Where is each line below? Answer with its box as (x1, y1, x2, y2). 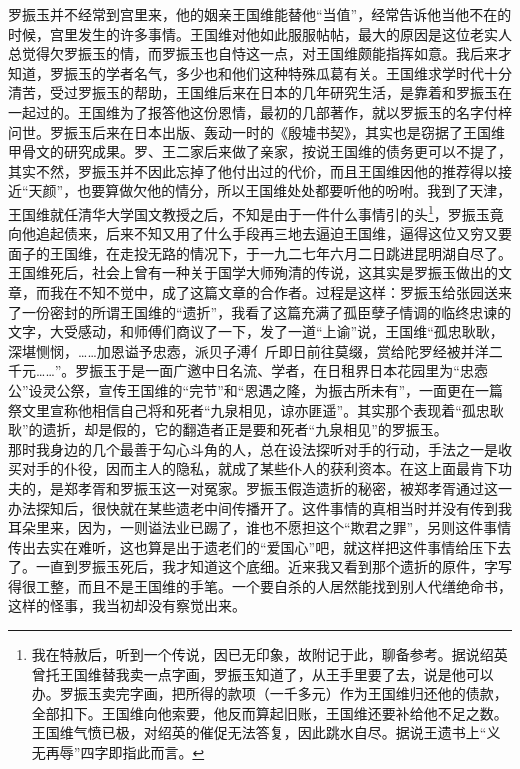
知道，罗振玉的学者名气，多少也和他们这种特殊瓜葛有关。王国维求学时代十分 (8, 62, 512, 83)
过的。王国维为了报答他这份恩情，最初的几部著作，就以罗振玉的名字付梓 (35, 101, 512, 122)
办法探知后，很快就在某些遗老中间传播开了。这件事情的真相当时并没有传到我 (8, 497, 512, 518)
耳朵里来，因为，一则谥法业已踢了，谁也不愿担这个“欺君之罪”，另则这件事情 (8, 517, 512, 538)
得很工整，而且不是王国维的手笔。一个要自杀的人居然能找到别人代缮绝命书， (8, 575, 512, 596)
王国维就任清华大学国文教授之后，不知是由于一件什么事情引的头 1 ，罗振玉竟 (8, 200, 504, 224)
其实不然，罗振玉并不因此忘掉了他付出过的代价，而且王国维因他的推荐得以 (8, 160, 498, 181)
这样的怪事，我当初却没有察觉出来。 (8, 595, 246, 616)
